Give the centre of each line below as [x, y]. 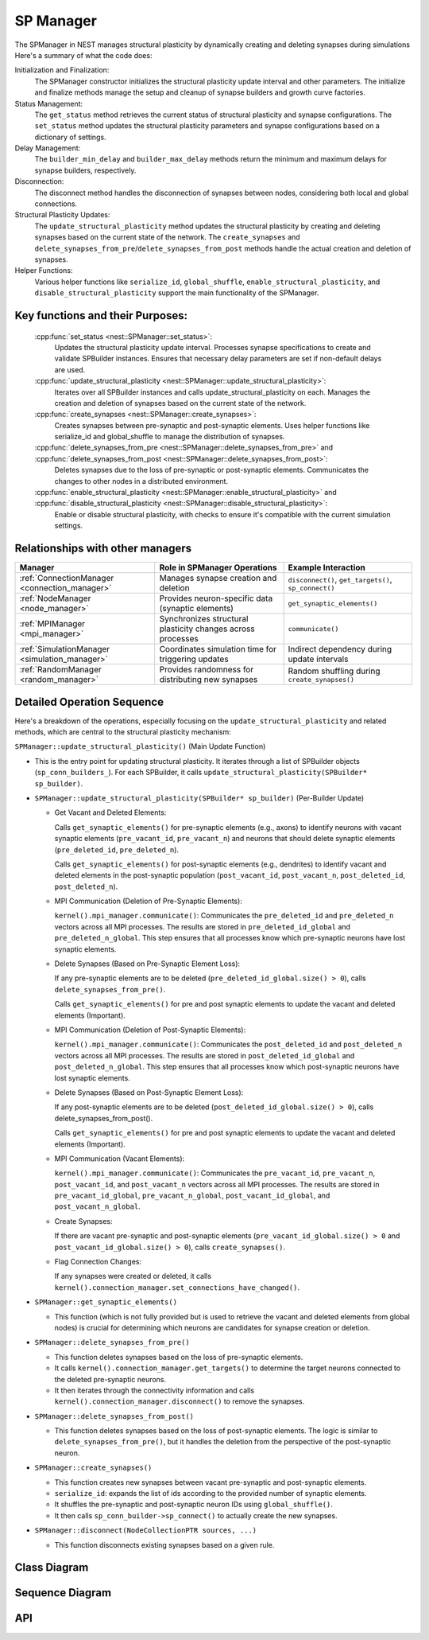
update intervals [318, 659]
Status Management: [49, 103]
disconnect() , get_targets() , [340, 579]
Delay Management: [48, 148]
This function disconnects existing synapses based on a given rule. [164, 1545]
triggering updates [194, 659]
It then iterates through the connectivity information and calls [154, 1390]
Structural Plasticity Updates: [62, 215]
